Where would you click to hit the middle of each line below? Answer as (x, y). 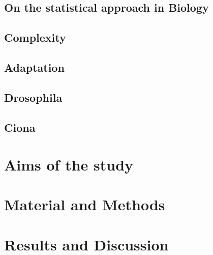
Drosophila (33, 97)
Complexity (35, 37)
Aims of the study (69, 165)
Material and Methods (85, 204)
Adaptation (34, 67)
